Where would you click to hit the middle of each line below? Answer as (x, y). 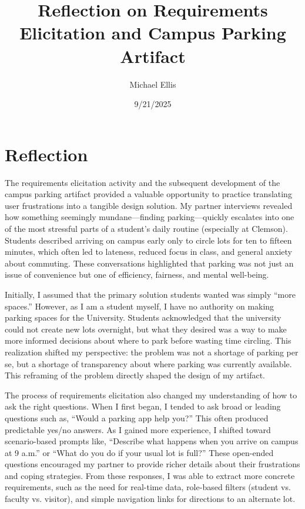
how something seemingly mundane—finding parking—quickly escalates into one (150, 217)
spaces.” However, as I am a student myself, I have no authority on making (140, 306)
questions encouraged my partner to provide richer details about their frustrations (152, 464)
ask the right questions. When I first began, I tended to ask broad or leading (143, 406)
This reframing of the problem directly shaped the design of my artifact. (135, 375)
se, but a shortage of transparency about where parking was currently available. (148, 363)
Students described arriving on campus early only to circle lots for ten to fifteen (148, 240)
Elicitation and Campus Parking (153, 33)
